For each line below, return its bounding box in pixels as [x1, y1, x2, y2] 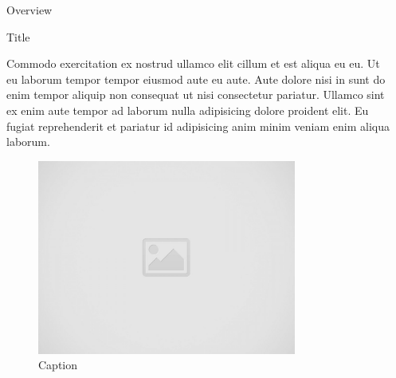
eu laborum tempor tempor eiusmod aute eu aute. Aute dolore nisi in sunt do [6, 70, 386, 87]
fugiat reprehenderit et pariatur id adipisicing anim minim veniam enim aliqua [6, 117, 390, 134]
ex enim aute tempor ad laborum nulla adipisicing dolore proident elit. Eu [6, 101, 369, 118]
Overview [6, 2, 53, 18]
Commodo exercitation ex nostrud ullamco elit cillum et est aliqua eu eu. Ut [6, 55, 380, 72]
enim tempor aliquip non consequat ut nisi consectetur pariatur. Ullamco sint [6, 86, 385, 103]
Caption [38, 356, 78, 373]
